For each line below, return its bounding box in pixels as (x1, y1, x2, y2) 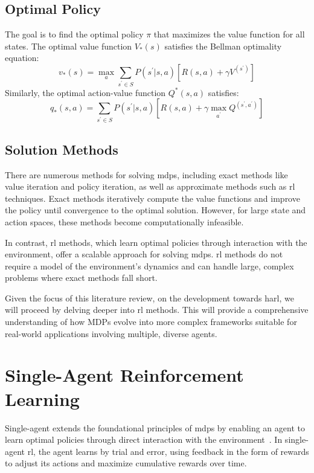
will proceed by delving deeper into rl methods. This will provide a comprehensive (5, 303, 309, 316)
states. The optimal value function (5, 39, 132, 52)
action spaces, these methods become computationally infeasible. (5, 215, 244, 228)
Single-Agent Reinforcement (5, 362, 244, 387)
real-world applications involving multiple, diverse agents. (5, 327, 217, 339)
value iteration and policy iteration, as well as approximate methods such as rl (5, 180, 295, 193)
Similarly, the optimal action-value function (5, 86, 166, 98)
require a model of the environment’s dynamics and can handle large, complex (5, 259, 294, 272)
